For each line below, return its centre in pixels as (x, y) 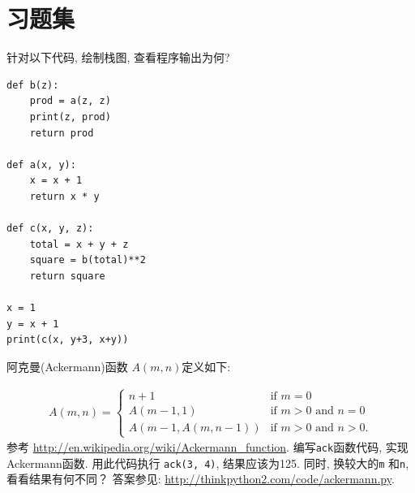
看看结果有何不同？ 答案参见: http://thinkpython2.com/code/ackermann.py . (201, 479)
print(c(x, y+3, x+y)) (68, 340)
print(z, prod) (70, 117)
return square (67, 276)
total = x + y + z (79, 244)
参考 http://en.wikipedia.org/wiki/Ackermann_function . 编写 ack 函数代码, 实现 (207, 447)
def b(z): (33, 85)
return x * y (64, 196)
